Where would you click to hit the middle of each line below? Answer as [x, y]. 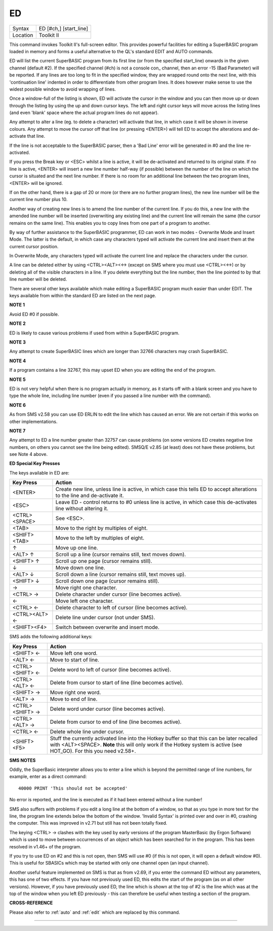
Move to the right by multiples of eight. [102, 528]
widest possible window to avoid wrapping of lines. [63, 89]
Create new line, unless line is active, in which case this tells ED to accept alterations [156, 489]
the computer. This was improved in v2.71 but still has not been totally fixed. [88, 823]
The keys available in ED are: [39, 473]
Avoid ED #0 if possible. [34, 314]
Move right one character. [86, 588]
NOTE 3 [18, 342]
